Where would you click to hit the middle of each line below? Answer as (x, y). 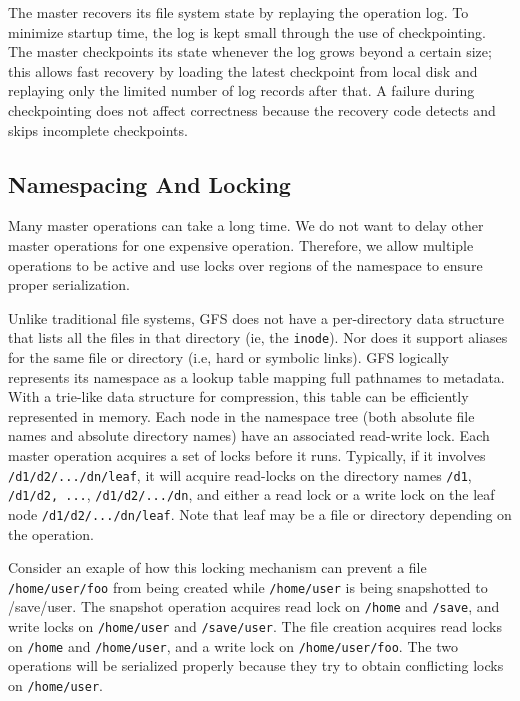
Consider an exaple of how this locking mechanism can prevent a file (217, 567)
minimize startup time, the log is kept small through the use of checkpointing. (247, 31)
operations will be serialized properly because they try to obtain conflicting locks (256, 665)
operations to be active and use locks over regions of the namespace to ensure (245, 264)
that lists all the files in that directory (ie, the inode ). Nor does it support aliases (258, 337)
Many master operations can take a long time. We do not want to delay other (246, 225)
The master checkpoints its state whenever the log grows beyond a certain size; (250, 51)
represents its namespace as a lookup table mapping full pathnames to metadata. (256, 376)
